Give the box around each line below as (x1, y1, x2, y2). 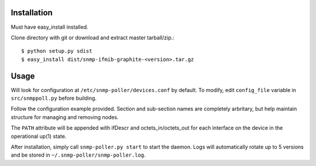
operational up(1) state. (11, 133, 67, 140)
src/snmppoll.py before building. (11, 94, 97, 101)
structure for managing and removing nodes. (11, 113, 119, 120)
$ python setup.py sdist (21, 48, 92, 55)
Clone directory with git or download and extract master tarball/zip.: (11, 34, 175, 41)
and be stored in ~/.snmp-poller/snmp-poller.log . (11, 151, 146, 158)
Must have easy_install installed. (11, 23, 89, 31)
